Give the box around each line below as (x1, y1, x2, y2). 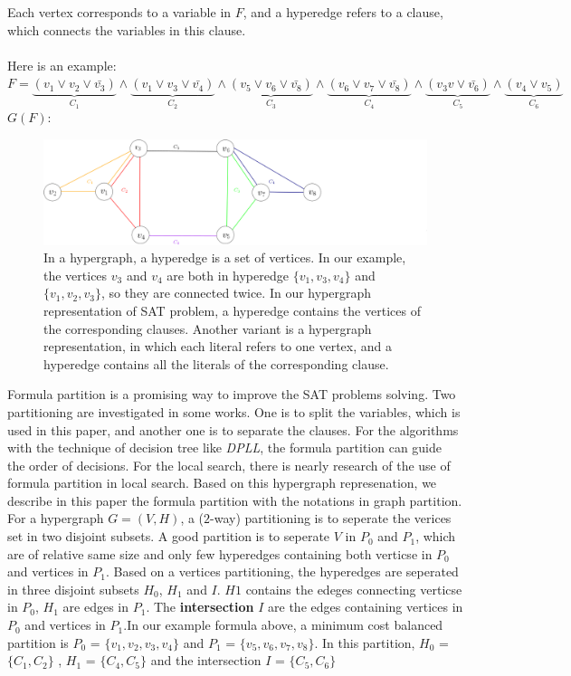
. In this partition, (314, 633, 415, 652)
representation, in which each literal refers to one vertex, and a (43, 337, 392, 356)
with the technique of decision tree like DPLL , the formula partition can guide (7, 438, 443, 457)
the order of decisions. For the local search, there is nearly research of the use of (7, 455, 451, 474)
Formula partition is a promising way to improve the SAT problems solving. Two (7, 385, 456, 404)
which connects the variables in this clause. (7, 20, 246, 39)
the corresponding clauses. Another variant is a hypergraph (43, 319, 372, 338)
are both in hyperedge (167, 265, 289, 284)
